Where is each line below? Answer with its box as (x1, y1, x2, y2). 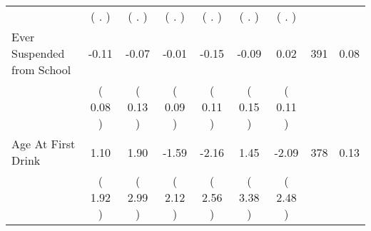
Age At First (11, 135, 76, 152)
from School (11, 61, 71, 78)
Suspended (11, 45, 65, 61)
